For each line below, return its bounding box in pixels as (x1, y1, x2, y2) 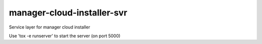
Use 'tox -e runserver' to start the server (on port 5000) (9, 33, 121, 39)
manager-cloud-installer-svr (9, 7, 128, 18)
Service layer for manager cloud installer (9, 24, 90, 30)
